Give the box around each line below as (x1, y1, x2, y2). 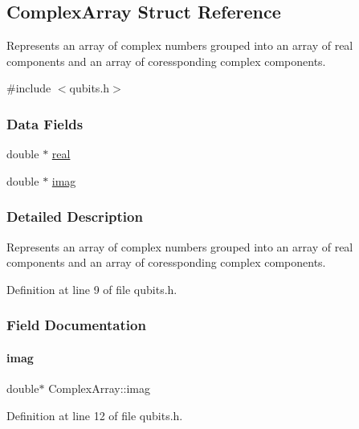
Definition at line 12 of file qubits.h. (6, 407, 183, 423)
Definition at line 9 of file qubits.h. (6, 280, 177, 297)
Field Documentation (6, 315, 146, 335)
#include (6, 80, 51, 96)
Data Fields (6, 113, 84, 133)
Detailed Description (6, 206, 143, 227)
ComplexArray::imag (48, 380, 150, 397)
